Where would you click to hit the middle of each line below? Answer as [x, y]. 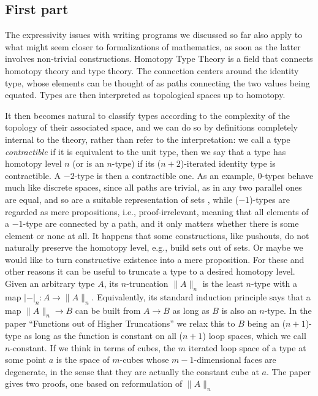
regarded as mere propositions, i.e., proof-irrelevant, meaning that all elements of [157, 211]
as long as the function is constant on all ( [104, 336]
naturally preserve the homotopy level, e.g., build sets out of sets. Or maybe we [154, 247]
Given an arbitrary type [50, 284]
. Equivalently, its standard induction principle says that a [201, 296]
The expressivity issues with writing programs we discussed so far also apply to [154, 35]
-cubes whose [144, 360]
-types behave [288, 175]
